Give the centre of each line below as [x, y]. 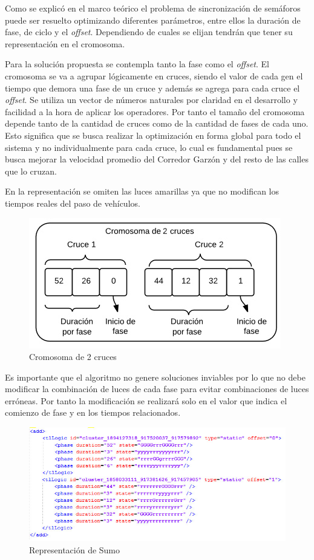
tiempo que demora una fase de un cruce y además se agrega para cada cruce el [152, 88]
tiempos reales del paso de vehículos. [73, 203]
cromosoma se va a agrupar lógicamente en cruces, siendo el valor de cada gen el [154, 75]
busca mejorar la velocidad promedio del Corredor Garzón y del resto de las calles [157, 159]
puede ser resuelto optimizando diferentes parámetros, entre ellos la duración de [153, 20]
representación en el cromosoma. [65, 43]
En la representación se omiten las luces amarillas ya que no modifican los [142, 191]
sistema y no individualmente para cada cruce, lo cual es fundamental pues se [149, 147]
